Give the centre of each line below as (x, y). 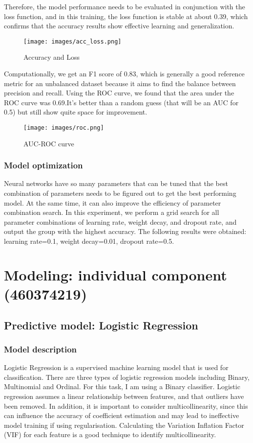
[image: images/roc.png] (64, 128)
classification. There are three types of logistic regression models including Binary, (127, 377)
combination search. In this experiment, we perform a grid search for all (112, 212)
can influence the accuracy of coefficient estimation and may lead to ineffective (122, 415)
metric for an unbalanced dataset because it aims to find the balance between (120, 83)
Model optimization (43, 165)
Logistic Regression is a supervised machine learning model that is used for (116, 367)
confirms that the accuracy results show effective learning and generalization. (119, 26)
